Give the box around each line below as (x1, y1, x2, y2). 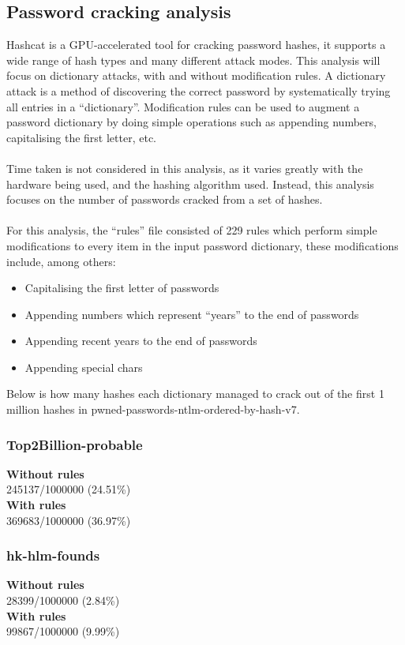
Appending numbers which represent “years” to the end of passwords (24, 306, 359, 322)
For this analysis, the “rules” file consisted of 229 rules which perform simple (6, 222, 377, 238)
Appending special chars (24, 358, 143, 375)
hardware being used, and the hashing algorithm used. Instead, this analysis (6, 175, 374, 192)
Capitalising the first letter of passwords (24, 279, 219, 296)
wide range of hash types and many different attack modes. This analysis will (6, 51, 381, 68)
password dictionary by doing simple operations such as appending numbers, (6, 114, 377, 130)
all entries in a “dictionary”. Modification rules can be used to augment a (6, 98, 360, 114)
